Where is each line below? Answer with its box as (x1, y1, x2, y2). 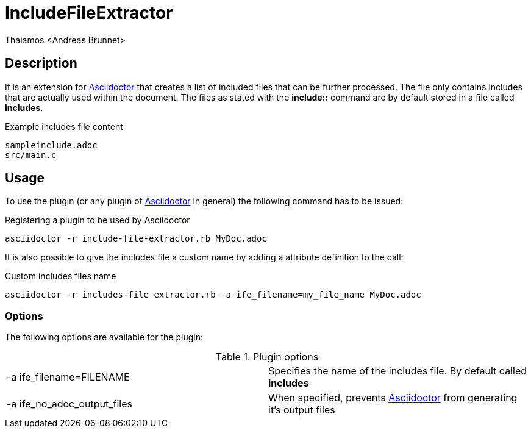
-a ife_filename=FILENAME (7, 371, 130, 384)
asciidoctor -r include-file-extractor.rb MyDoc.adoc (5, 234, 267, 244)
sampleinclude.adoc (5, 140, 98, 150)
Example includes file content (5, 121, 123, 132)
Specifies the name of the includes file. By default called (268, 365, 527, 378)
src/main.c (5, 149, 57, 160)
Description (5, 55, 77, 71)
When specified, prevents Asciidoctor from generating (268, 392, 518, 404)
